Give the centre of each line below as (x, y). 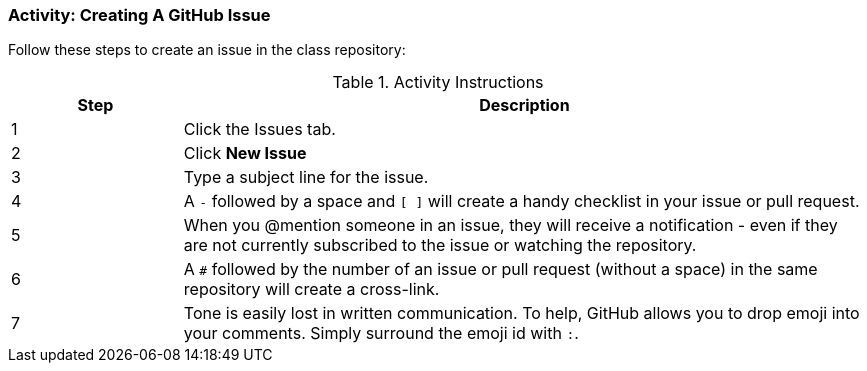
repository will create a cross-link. (311, 289)
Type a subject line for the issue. (306, 177)
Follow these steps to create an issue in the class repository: (207, 50)
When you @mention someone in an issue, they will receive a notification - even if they (510, 225)
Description (524, 105)
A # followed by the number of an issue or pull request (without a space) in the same (500, 269)
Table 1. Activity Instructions (438, 82)
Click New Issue (245, 153)
